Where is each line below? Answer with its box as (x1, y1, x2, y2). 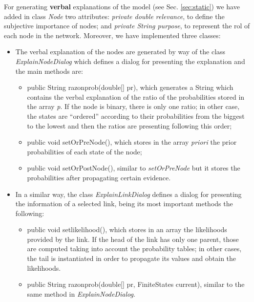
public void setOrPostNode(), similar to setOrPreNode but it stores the (27, 163, 240, 173)
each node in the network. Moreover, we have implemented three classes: (4, 30, 221, 40)
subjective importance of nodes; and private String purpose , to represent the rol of (4, 21, 250, 31)
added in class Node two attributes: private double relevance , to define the (4, 11, 225, 21)
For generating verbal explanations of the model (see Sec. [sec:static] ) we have (4, 1, 240, 11)
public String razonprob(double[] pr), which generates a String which (27, 82, 233, 92)
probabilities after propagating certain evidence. (27, 172, 171, 182)
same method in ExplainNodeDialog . (27, 288, 135, 299)
